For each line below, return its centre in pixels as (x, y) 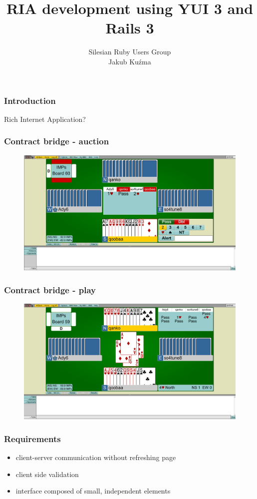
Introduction (30, 100)
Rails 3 (130, 28)
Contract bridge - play (50, 289)
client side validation (47, 474)
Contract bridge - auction (57, 141)
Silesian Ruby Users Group (130, 52)
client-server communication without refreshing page (96, 457)
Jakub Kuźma (130, 61)
